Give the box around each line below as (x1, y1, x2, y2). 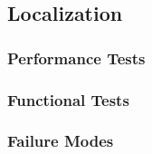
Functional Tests (7, 88, 129, 111)
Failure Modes (7, 130, 114, 152)
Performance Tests (7, 46, 146, 69)
